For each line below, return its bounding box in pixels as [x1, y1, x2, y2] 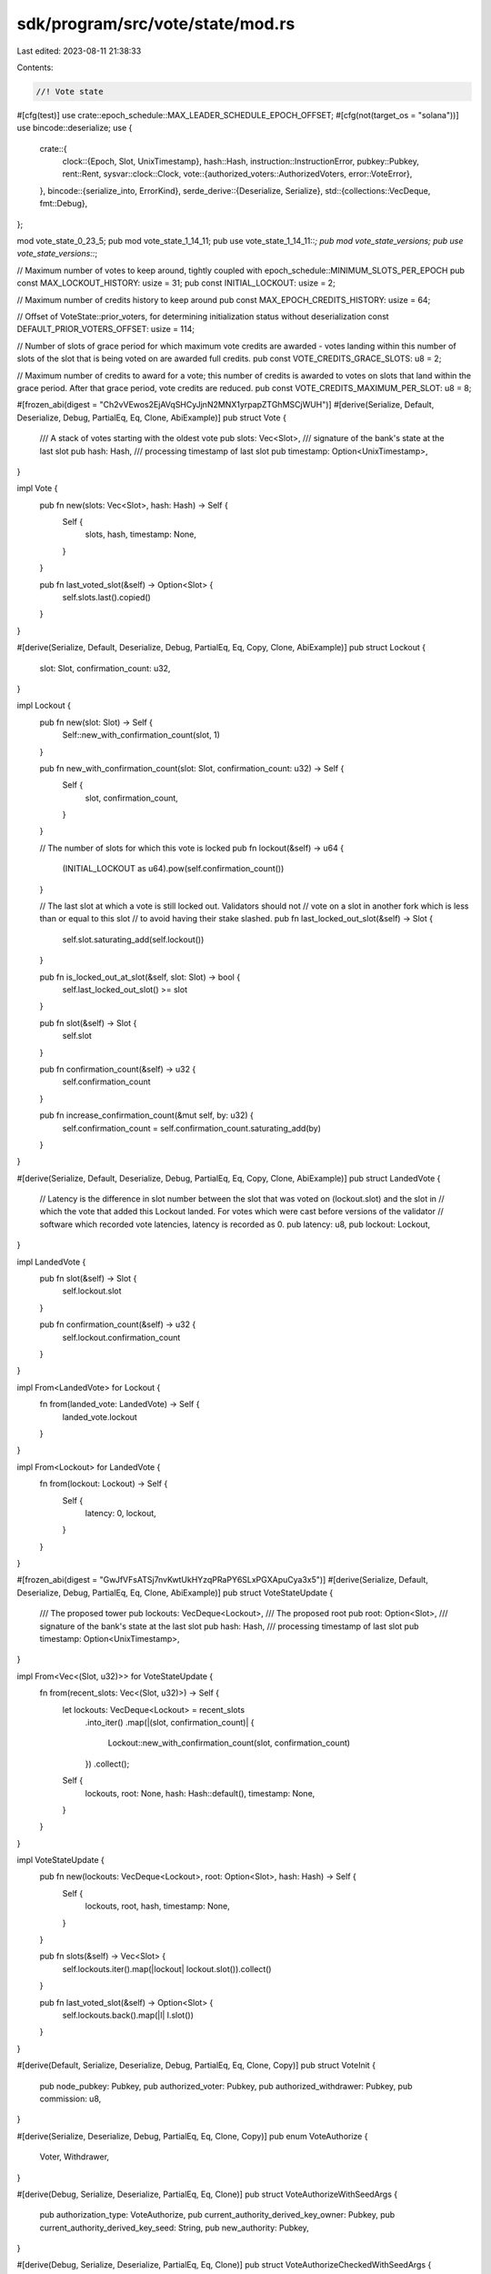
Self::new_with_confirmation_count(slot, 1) [62, 729, 220, 740]
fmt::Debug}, [39, 198, 88, 209]
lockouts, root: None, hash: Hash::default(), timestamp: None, [85, 1787, 316, 1798]
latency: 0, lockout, [85, 1507, 156, 1518]
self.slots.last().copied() [62, 592, 152, 603]
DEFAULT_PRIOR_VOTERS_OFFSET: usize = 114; [16, 324, 195, 335]
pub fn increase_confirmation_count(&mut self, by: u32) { [39, 1110, 255, 1121]
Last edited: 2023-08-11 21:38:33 [16, 45, 142, 56]
